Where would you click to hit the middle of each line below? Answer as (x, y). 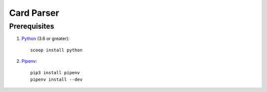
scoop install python (56, 50)
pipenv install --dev (56, 79)
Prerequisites (32, 26)
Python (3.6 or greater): (45, 39)
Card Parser (34, 13)
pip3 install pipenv (55, 72)
